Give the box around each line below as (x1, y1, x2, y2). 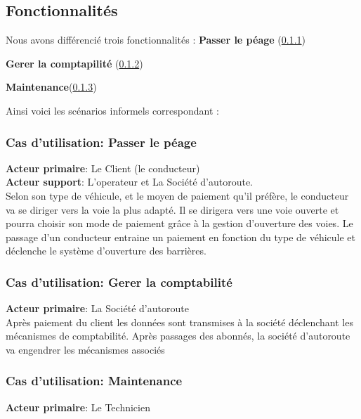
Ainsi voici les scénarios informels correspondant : (6, 103, 219, 117)
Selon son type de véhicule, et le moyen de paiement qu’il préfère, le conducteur (6, 188, 349, 202)
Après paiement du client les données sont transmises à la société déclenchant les (6, 314, 353, 329)
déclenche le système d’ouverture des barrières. (6, 243, 206, 258)
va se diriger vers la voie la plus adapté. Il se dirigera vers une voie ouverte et (6, 202, 339, 217)
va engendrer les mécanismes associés (6, 342, 165, 356)
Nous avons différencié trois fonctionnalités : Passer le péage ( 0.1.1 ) (6, 32, 306, 47)
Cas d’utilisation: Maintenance (6, 372, 183, 389)
